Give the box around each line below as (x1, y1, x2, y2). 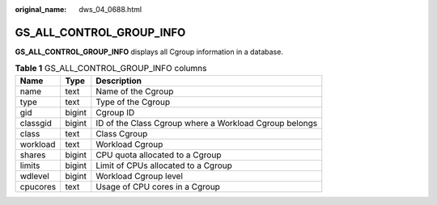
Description (95, 75, 142, 86)
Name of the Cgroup (95, 86, 174, 97)
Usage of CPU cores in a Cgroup (95, 181, 220, 192)
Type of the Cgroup (95, 96, 170, 107)
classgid (19, 117, 53, 128)
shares (19, 149, 46, 161)
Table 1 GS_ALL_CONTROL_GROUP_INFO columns (15, 63, 207, 74)
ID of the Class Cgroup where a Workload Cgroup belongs (95, 117, 318, 128)
